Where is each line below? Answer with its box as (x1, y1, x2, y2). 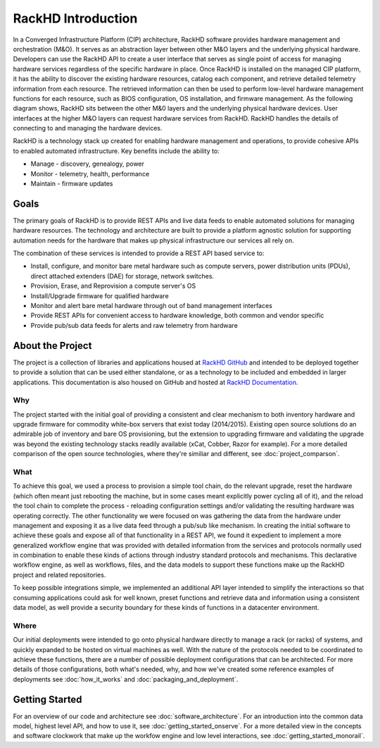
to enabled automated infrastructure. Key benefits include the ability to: (13, 147, 220, 155)
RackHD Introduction (13, 11, 138, 26)
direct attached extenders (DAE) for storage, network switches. (30, 271, 215, 280)
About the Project (13, 339, 92, 352)
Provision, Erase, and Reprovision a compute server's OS (30, 282, 196, 290)
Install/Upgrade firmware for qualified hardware (30, 291, 169, 300)
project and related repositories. (13, 570, 106, 579)
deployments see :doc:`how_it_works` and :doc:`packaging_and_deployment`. (13, 675, 239, 683)
